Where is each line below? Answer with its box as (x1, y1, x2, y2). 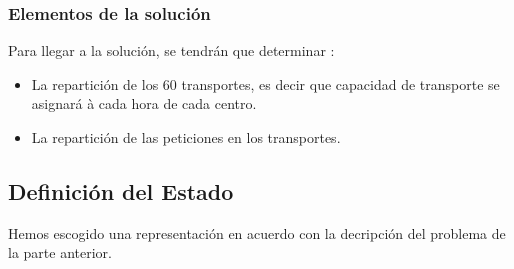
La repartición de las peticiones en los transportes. (31, 127, 341, 147)
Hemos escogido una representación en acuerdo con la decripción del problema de (8, 222, 506, 243)
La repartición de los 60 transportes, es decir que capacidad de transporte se (31, 73, 500, 94)
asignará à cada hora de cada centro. (31, 93, 257, 114)
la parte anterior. (8, 242, 112, 263)
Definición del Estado (8, 175, 234, 206)
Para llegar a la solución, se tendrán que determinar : (8, 40, 335, 61)
